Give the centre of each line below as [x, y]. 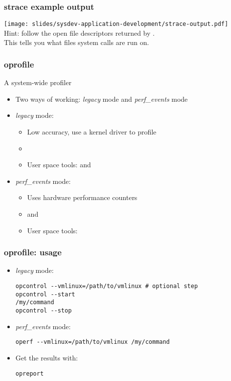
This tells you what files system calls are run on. [77, 42]
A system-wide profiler [38, 82]
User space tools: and [59, 165]
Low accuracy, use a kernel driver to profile [92, 132]
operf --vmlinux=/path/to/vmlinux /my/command [92, 342]
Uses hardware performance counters [82, 197]
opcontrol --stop [44, 311]
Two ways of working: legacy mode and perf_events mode [102, 99]
